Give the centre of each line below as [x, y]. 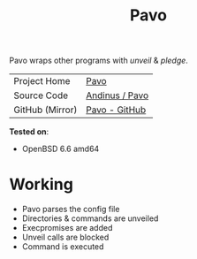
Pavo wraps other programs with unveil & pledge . [98, 61]
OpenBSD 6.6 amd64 [61, 149]
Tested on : [29, 132]
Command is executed [63, 247]
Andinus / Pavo [117, 95]
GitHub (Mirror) [45, 110]
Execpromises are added [67, 228]
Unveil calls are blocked [65, 237]
